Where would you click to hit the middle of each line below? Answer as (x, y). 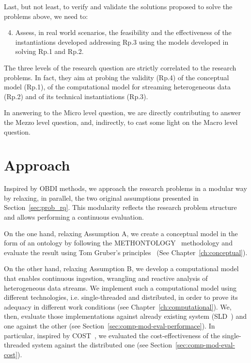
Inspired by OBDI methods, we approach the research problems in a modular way (125, 188)
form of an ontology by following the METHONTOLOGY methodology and (118, 243)
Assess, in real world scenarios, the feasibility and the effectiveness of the (123, 32)
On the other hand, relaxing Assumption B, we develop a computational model (121, 268)
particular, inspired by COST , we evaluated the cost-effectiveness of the (112, 335)
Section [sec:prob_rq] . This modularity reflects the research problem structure (120, 207)
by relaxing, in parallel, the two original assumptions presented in (101, 198)
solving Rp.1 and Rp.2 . (49, 51)
